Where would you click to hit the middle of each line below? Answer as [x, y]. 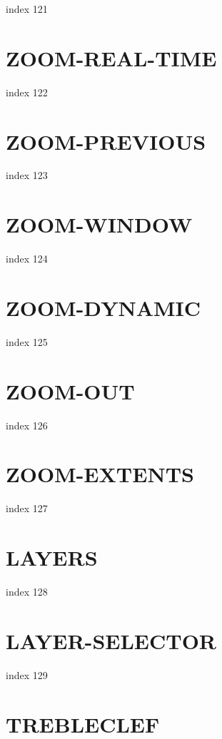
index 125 [27, 341]
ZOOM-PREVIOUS [106, 141]
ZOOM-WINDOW [99, 224]
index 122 [27, 92]
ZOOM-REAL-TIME [111, 57]
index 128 [27, 592]
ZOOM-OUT [70, 391]
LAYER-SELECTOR [111, 640]
